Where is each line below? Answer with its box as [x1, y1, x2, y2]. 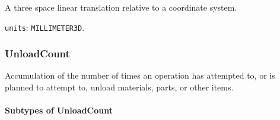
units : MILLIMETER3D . [5, 21, 85, 33]
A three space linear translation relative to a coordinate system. [5, 1, 237, 13]
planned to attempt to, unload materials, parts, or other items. [5, 81, 234, 93]
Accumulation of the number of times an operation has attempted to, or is [5, 69, 275, 82]
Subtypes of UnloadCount [5, 104, 113, 116]
